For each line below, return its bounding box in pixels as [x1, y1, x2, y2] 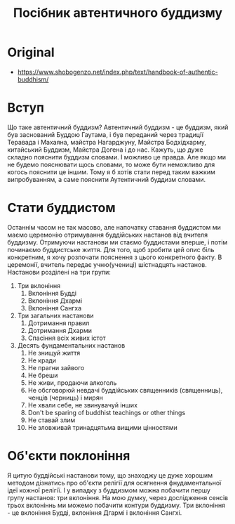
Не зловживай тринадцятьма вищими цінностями [27, 423, 177, 431]
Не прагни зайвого [27, 363, 85, 372]
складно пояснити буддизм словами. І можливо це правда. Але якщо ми [7, 152, 227, 161]
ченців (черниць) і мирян [27, 393, 103, 402]
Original [7, 44, 55, 60]
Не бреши [27, 371, 58, 379]
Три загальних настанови [17, 311, 94, 320]
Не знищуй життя [27, 348, 81, 357]
